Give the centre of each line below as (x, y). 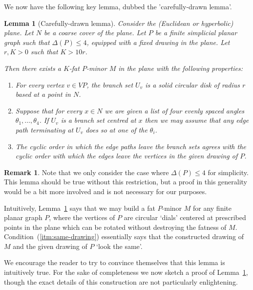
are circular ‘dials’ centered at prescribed (185, 217)
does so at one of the (116, 129)
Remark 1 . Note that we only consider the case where (86, 172)
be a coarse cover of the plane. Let (95, 33)
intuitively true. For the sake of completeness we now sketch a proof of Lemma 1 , (126, 272)
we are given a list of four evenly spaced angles (175, 110)
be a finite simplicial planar (196, 33)
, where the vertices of (82, 217)
